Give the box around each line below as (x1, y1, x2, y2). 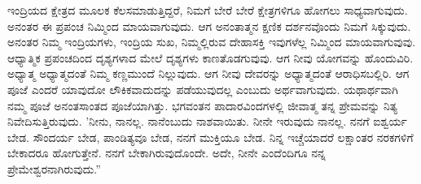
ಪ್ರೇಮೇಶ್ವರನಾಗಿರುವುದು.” (7, 160, 101, 177)
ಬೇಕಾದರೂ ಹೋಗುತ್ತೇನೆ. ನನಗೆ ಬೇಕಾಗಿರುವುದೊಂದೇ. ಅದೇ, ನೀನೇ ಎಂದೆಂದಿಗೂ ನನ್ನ (7, 144, 326, 161)
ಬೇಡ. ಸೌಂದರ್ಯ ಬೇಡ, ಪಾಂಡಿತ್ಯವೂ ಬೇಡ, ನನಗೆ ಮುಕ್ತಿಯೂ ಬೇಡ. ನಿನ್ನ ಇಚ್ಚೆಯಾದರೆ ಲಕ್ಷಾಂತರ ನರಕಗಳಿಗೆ (7, 128, 414, 145)
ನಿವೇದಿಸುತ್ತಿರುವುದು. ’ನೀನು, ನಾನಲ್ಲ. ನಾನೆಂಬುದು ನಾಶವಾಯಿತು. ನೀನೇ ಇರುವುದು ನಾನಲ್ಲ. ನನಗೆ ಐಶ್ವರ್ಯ (7, 113, 407, 130)
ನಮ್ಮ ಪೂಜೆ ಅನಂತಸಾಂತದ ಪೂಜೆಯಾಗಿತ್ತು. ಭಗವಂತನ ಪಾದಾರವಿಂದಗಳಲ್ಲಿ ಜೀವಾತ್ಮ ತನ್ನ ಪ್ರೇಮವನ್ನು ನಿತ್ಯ (7, 96, 398, 113)
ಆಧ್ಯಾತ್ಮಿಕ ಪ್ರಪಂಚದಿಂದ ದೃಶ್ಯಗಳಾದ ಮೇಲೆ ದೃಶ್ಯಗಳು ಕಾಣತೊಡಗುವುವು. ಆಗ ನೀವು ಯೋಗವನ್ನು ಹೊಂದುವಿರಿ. (7, 49, 414, 66)
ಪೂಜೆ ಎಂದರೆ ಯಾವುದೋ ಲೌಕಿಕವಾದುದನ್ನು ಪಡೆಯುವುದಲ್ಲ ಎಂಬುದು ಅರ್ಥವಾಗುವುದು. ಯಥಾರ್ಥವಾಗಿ (7, 80, 398, 97)
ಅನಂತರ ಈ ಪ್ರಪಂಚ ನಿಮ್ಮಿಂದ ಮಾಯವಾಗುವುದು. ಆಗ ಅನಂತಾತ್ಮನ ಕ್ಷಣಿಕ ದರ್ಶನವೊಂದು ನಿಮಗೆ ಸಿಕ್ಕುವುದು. (7, 17, 411, 34)
